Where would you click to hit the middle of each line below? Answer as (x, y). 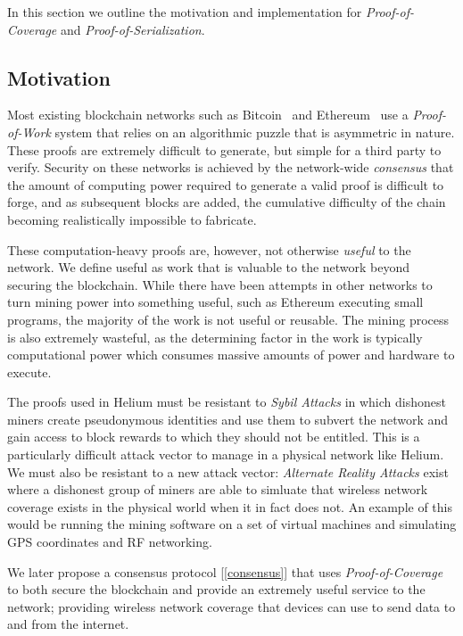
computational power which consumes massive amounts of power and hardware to (231, 355)
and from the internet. (68, 624)
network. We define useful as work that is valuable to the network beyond (209, 267)
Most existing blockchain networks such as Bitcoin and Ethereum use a (208, 115)
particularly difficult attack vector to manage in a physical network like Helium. (226, 454)
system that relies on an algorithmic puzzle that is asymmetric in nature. (255, 132)
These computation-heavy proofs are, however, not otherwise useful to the (209, 249)
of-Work (29, 132)
